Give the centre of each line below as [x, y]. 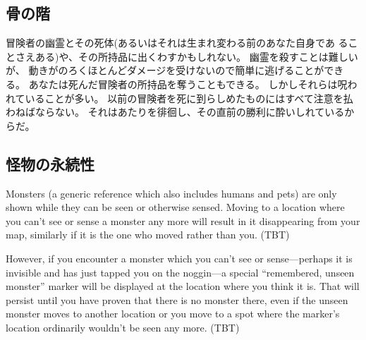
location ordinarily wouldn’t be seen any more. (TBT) [123, 327]
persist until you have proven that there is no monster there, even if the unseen [177, 299]
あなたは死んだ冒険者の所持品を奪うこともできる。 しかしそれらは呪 [188, 84]
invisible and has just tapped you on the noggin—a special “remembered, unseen [180, 272]
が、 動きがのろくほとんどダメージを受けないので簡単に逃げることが [165, 70]
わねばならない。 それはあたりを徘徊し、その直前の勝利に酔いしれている [175, 112]
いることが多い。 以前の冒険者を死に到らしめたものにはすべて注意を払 [189, 98]
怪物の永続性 [50, 163]
